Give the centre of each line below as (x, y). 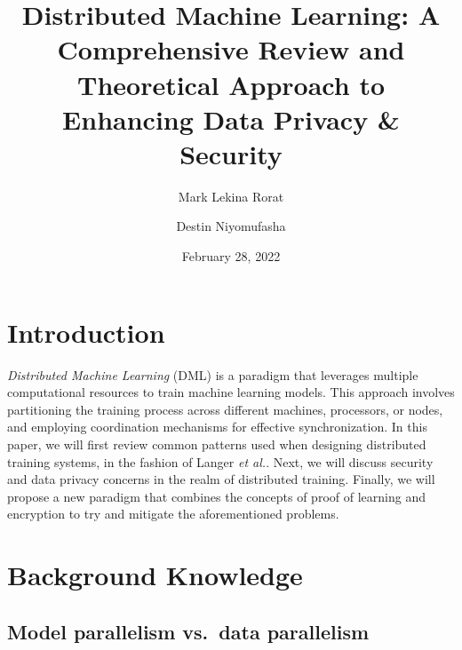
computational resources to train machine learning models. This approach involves (231, 392)
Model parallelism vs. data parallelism (188, 631)
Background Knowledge (155, 575)
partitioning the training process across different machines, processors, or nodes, (225, 409)
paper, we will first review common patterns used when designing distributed (217, 444)
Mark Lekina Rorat (231, 196)
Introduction (86, 332)
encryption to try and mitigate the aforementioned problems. (173, 514)
